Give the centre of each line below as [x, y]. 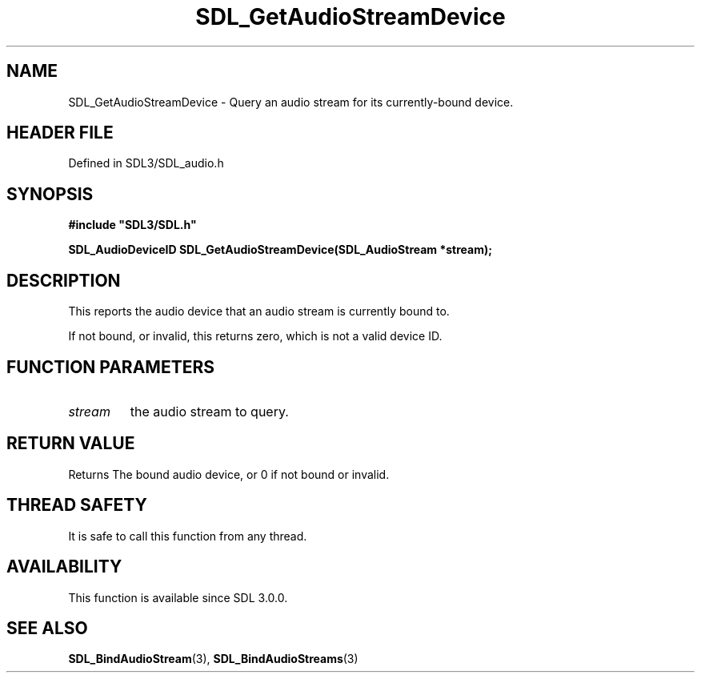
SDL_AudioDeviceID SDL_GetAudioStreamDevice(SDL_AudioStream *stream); [280, 250]
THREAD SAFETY [77, 505]
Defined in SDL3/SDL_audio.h [146, 163]
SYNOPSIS [50, 194]
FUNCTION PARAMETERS [110, 367]
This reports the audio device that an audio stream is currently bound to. [259, 311]
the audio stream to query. [209, 411]
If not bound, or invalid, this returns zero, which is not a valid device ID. [255, 336]
